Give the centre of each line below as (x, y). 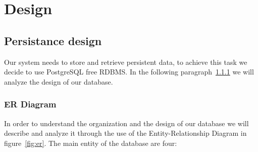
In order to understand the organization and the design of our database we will (126, 123)
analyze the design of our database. (59, 81)
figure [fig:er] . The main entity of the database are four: (91, 143)
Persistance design (53, 40)
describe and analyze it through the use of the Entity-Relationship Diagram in (125, 133)
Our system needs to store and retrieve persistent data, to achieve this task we (126, 62)
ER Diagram (30, 104)
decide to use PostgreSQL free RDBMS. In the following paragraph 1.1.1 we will (129, 72)
